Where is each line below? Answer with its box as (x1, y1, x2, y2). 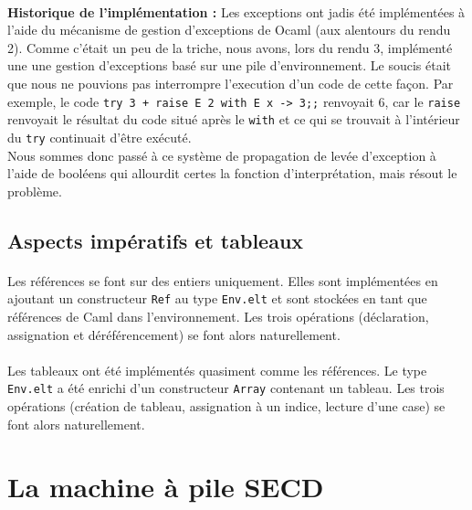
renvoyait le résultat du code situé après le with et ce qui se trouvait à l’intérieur (7, 110, 460, 129)
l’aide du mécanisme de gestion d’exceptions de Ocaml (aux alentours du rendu (7, 20, 451, 39)
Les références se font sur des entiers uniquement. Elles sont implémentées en (7, 271, 438, 290)
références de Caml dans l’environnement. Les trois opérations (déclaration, (7, 306, 429, 325)
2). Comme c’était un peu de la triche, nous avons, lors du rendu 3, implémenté (7, 37, 453, 57)
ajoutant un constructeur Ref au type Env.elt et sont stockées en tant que (7, 289, 427, 308)
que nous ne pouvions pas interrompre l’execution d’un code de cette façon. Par (7, 73, 454, 92)
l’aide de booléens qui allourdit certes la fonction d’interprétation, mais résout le (7, 164, 457, 183)
